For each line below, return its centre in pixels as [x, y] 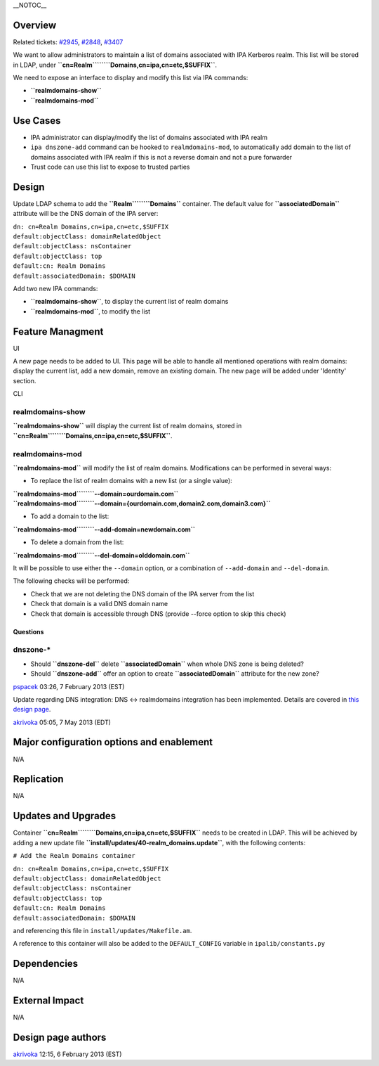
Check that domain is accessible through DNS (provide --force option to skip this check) [159, 614]
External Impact [48, 1001]
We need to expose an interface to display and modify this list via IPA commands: [131, 78]
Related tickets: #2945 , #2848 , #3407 [68, 41]
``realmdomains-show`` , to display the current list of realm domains [129, 302]
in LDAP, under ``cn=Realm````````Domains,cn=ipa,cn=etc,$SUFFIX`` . [115, 65]
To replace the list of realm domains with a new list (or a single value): [132, 481]
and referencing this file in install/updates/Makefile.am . [102, 930]
